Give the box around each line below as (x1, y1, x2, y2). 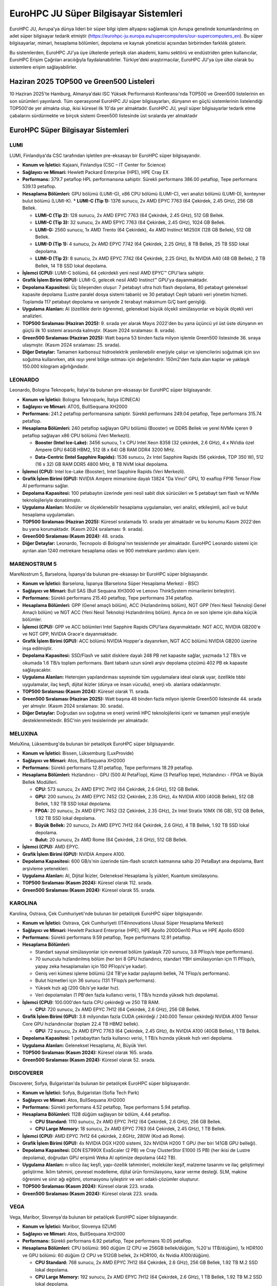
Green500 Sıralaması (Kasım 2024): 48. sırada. (22, 533, 125, 540)
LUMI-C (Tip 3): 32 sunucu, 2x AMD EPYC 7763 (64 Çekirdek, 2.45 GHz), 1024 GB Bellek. (35, 219, 226, 226)
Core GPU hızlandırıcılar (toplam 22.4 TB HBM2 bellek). (22, 1021, 140, 1027)
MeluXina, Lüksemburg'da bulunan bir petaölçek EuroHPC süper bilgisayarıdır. (9, 741, 175, 747)
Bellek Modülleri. (22, 779, 58, 785)
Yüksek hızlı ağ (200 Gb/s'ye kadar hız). (35, 985, 120, 991)
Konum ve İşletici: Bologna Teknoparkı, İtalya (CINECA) (22, 396, 141, 402)
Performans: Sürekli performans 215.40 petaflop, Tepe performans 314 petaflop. (22, 595, 193, 601)
